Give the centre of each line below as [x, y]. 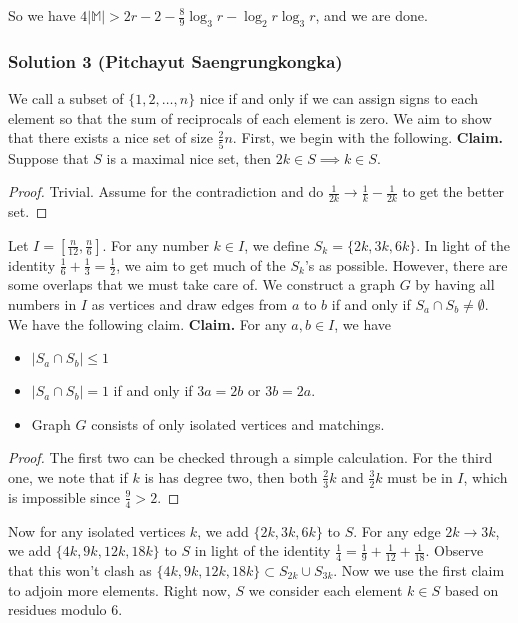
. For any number [155, 244]
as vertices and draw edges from [189, 303]
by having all [455, 284]
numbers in [42, 303]
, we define [277, 244]
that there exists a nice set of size [110, 137]
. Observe [454, 550]
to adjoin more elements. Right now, [119, 589]
